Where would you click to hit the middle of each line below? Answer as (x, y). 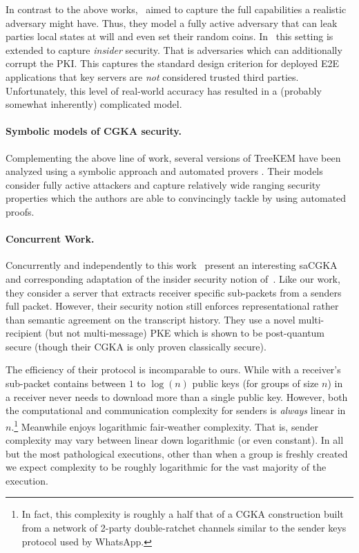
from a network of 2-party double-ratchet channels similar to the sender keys (184, 528)
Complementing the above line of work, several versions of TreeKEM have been (173, 157)
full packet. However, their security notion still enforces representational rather (172, 306)
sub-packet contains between (66, 383)
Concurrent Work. (50, 239)
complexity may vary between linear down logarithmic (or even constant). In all (175, 440)
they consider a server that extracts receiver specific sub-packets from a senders (174, 292)
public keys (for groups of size (255, 383)
